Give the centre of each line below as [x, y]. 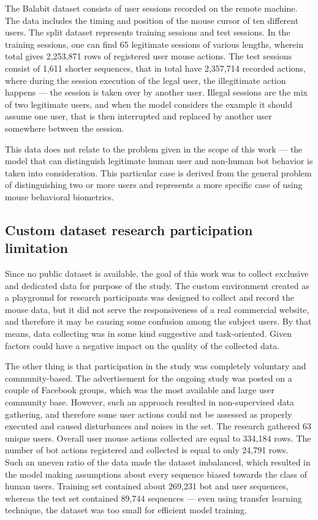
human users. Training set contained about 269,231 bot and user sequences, [147, 486]
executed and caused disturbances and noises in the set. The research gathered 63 [158, 426]
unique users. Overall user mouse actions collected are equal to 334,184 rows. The [158, 438]
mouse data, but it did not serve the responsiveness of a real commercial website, [157, 309]
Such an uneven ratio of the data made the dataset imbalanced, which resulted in [158, 462]
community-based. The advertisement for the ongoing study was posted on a [149, 378]
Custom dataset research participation [129, 229]
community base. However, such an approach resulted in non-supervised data [150, 402]
